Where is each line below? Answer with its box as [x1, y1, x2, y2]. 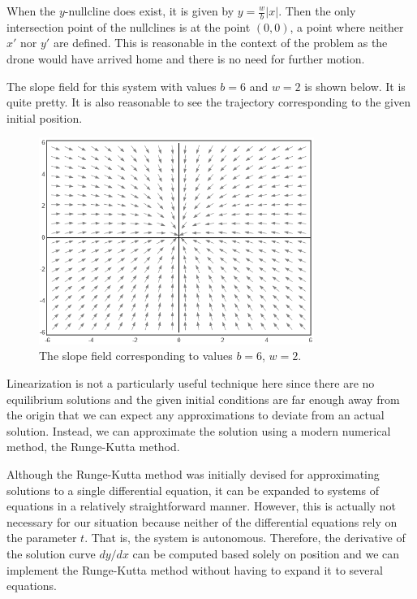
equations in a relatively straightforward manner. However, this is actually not [6, 497, 397, 514]
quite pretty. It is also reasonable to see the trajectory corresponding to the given [6, 93, 411, 111]
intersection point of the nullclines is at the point [6, 18, 251, 35]
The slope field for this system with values [6, 77, 217, 94]
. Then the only [278, 2, 356, 19]
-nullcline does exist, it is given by [64, 2, 234, 19]
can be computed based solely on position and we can [132, 545, 400, 562]
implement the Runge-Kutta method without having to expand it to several [6, 561, 383, 578]
